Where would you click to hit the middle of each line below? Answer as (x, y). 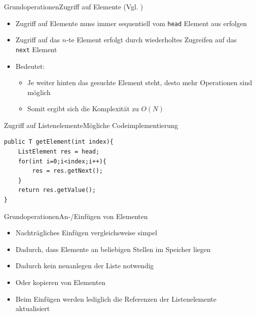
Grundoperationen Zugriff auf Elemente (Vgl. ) (74, 6)
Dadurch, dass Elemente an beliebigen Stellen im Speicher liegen (113, 249)
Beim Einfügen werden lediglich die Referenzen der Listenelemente (116, 299)
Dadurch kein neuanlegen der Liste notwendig (85, 266)
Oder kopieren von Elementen (60, 282)
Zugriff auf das (38, 40)
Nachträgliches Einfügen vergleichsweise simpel (86, 233)
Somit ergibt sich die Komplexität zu (83, 109)
